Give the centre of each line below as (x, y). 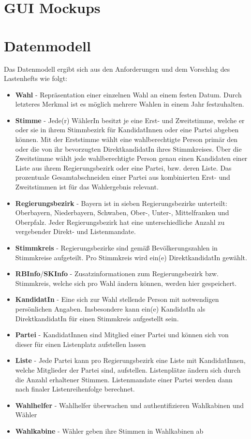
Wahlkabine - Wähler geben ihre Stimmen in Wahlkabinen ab (109, 431)
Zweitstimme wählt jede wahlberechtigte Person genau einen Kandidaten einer (131, 158)
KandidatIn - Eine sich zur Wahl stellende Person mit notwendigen (117, 299)
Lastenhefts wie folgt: (36, 78)
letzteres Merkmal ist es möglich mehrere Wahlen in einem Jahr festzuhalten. (130, 104)
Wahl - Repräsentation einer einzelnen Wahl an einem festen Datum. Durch (128, 94)
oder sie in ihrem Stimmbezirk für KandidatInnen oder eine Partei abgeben (127, 130)
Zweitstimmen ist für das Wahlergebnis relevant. (87, 187)
